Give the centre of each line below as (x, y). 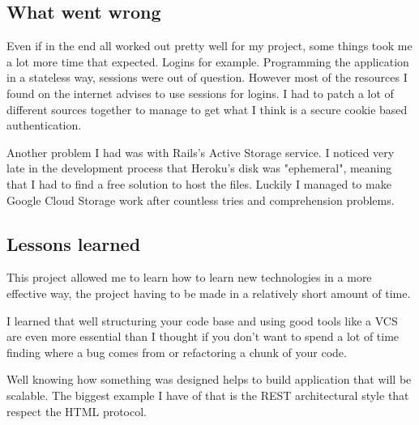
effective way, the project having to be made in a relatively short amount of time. (209, 293)
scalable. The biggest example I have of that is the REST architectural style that (208, 395)
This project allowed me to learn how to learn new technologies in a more (189, 277)
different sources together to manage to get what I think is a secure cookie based (207, 109)
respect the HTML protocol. (77, 411)
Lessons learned (74, 243)
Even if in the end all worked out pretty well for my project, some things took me (209, 46)
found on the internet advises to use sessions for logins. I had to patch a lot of (200, 93)
